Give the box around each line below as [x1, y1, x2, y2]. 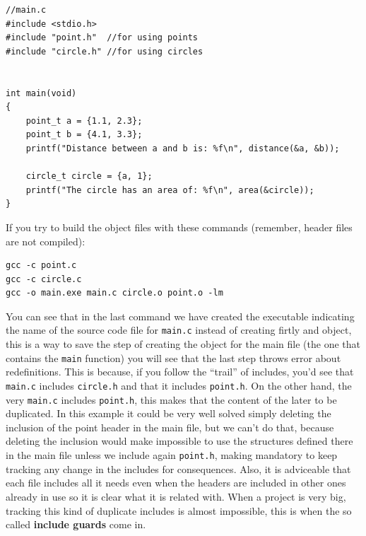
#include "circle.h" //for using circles [6, 46, 203, 57]
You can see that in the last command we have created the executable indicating [6, 308, 355, 323]
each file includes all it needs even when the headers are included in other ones [6, 475, 346, 490]
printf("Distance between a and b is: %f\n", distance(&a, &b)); [25, 143, 340, 153]
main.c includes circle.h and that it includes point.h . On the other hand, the [6, 378, 352, 392]
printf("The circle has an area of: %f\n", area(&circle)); [25, 185, 314, 195]
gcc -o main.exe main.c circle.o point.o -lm [6, 288, 223, 298]
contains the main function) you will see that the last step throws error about [6, 350, 341, 365]
